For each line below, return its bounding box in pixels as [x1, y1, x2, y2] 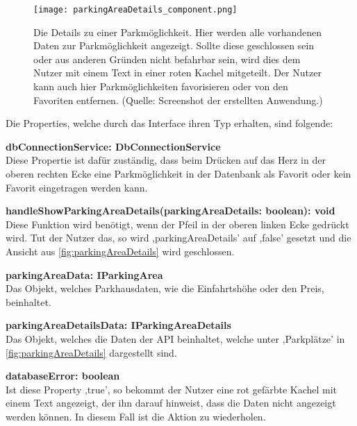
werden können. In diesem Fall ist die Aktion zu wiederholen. [6, 409, 266, 423]
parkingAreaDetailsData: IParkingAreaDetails [6, 318, 231, 332]
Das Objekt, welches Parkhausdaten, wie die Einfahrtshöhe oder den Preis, [6, 281, 324, 296]
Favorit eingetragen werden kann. [6, 180, 148, 194]
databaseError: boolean [6, 368, 120, 383]
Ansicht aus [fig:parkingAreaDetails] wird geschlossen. [6, 244, 235, 258]
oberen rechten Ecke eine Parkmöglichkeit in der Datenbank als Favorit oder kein [6, 167, 351, 180]
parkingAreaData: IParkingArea [6, 267, 163, 282]
